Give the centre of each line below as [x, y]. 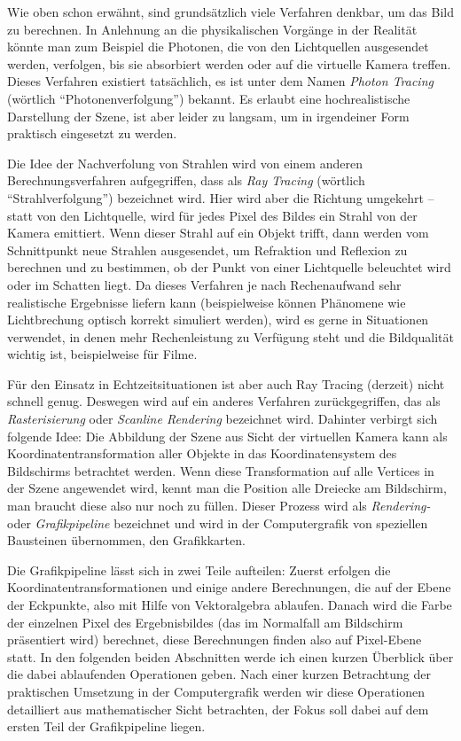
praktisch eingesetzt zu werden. [92, 133]
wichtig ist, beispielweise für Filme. [102, 354]
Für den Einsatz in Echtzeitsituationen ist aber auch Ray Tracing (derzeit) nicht [226, 383]
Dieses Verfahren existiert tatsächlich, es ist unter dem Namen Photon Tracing [220, 81]
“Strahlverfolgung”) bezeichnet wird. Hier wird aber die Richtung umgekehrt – [221, 197]
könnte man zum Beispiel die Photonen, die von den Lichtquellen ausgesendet [218, 47]
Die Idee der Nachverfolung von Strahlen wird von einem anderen [185, 163]
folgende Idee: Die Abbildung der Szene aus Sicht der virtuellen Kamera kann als [227, 436]
